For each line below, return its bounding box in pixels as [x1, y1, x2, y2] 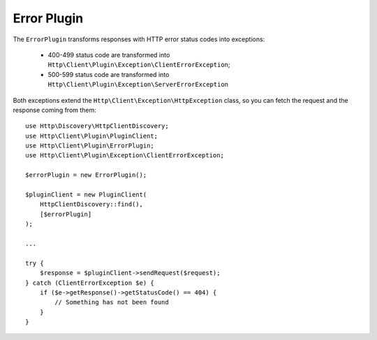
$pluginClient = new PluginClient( [25, 191, 147, 199]
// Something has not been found [54, 298, 169, 306]
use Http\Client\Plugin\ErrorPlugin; [25, 142, 155, 150]
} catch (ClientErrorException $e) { [25, 278, 155, 287]
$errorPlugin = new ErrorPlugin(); [25, 171, 147, 179]
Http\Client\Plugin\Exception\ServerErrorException [47, 80, 229, 89]
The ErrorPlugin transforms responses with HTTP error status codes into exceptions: [13, 35, 265, 43]
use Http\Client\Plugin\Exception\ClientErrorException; [25, 151, 225, 160]
